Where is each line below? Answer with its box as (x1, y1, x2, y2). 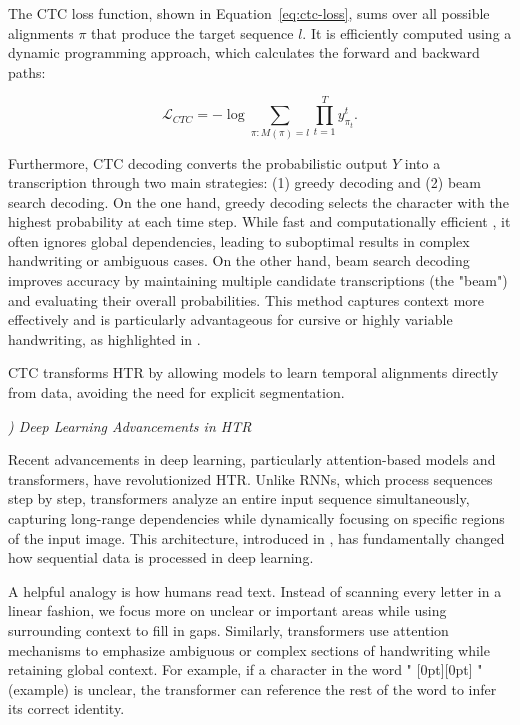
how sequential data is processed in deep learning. (8, 547, 314, 568)
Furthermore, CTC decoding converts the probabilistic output (8, 152, 388, 173)
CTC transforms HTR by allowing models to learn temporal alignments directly (8, 362, 499, 383)
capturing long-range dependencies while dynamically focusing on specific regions (8, 508, 505, 528)
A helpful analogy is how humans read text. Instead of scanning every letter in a (8, 580, 502, 601)
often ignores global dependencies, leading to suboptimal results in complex (8, 230, 470, 251)
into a (404, 152, 441, 173)
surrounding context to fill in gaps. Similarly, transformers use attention (8, 619, 449, 640)
